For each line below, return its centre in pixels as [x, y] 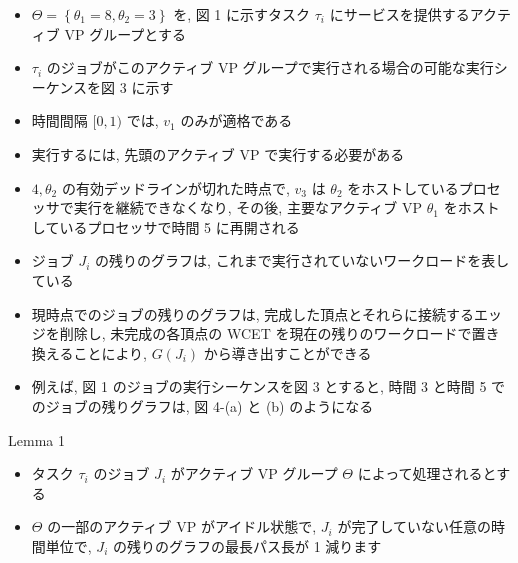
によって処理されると [427, 473]
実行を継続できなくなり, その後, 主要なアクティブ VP [248, 207]
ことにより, [110, 352]
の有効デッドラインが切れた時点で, [175, 187]
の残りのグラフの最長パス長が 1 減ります [247, 545]
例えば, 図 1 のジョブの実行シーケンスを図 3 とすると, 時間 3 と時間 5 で [268, 386]
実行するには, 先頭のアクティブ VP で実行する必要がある [218, 153]
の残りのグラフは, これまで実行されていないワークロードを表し [302, 260]
